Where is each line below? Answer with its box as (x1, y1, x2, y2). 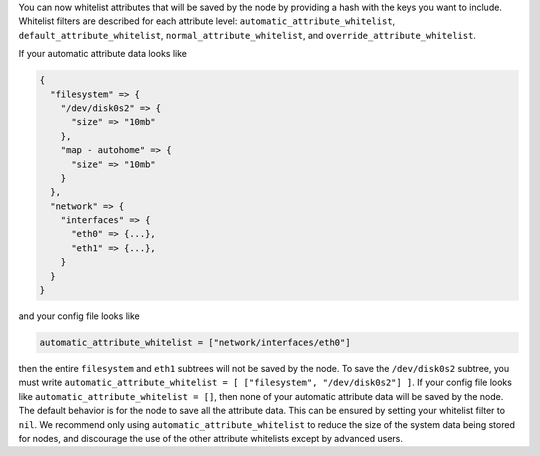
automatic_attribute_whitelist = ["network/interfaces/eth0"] (39, 336, 351, 348)
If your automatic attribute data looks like (18, 48, 187, 60)
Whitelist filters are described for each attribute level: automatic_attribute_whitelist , (18, 15, 396, 27)
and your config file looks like (18, 310, 140, 322)
